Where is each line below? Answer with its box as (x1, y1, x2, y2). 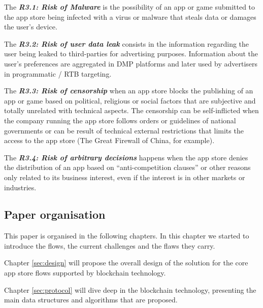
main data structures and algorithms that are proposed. (4, 294, 178, 305)
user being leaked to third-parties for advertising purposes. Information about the (4, 48, 258, 59)
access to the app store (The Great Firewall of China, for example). (4, 135, 215, 146)
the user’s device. (4, 21, 57, 32)
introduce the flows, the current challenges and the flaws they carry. (4, 240, 215, 251)
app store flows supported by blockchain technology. (4, 267, 166, 278)
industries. (4, 182, 37, 192)
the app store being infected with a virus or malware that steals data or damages (4, 11, 256, 22)
